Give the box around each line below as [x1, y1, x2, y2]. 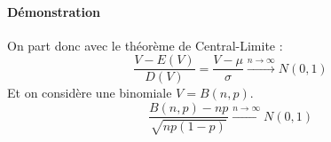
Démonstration [7, 2, 100, 20]
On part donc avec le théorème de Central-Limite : [7, 35, 283, 54]
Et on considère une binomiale [7, 83, 172, 102]
